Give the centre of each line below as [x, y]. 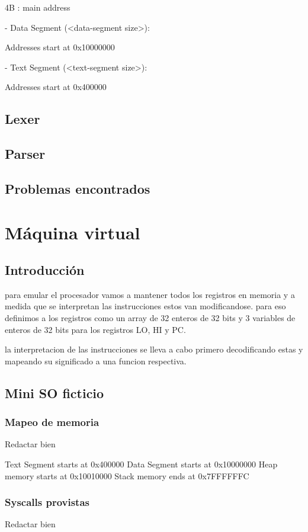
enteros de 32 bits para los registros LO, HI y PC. [95, 329]
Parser [25, 154]
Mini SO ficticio [54, 392]
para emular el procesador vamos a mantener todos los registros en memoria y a [150, 294]
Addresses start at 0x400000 [56, 87]
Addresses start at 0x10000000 [60, 47]
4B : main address [38, 7]
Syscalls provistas [47, 502]
